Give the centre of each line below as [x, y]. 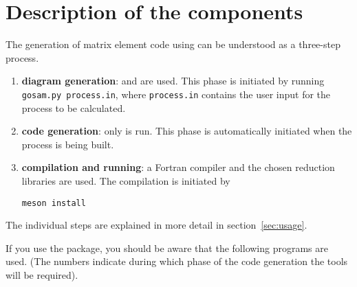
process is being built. [68, 144]
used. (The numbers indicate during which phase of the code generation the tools [177, 261]
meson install [54, 203]
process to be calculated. [74, 107]
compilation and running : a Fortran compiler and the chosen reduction [178, 167]
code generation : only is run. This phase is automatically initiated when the [187, 131]
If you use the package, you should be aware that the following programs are [167, 248]
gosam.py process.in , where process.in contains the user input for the [176, 94]
